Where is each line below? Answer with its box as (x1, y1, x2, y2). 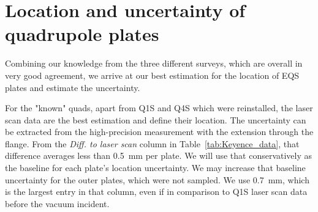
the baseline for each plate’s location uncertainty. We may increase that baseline (5, 161, 306, 174)
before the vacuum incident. (5, 197, 110, 210)
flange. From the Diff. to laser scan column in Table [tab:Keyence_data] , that (5, 137, 300, 150)
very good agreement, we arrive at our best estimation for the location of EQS (5, 68, 300, 81)
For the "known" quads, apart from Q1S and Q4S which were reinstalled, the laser (5, 101, 313, 114)
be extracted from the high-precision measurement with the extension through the (5, 125, 314, 138)
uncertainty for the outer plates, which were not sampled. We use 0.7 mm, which (5, 173, 309, 186)
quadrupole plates (5, 21, 159, 46)
